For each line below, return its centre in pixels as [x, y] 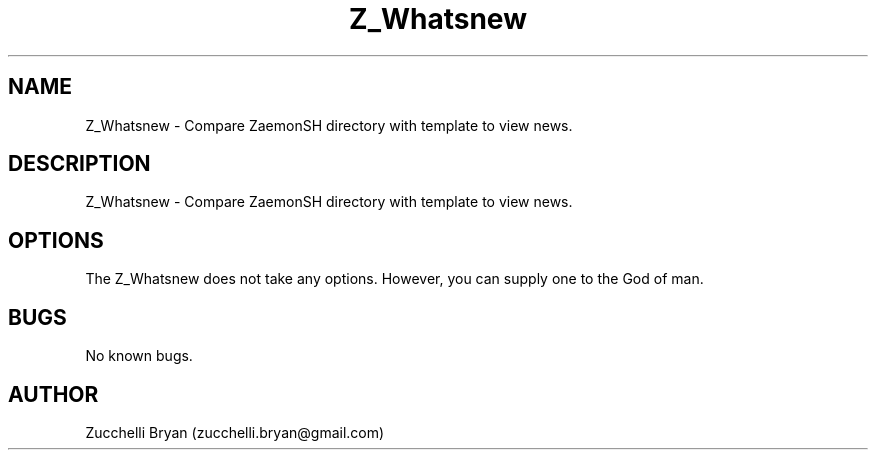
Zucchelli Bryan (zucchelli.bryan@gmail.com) [235, 432]
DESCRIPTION [79, 164]
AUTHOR [53, 394]
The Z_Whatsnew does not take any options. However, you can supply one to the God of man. [394, 279]
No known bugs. [139, 356]
